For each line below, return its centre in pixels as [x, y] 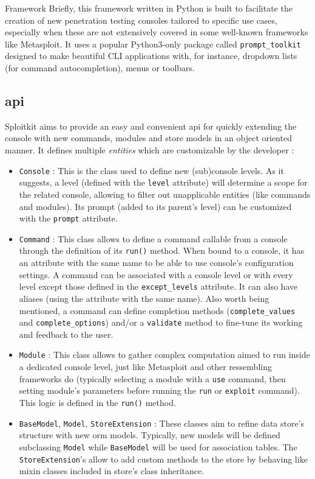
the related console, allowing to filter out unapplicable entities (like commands [165, 194]
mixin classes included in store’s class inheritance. [112, 471]
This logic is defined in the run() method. [97, 402]
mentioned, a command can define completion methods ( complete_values [157, 310]
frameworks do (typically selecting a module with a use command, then [152, 378]
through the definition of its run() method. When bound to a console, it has [162, 250]
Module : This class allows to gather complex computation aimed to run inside [164, 355]
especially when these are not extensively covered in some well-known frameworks [157, 32]
